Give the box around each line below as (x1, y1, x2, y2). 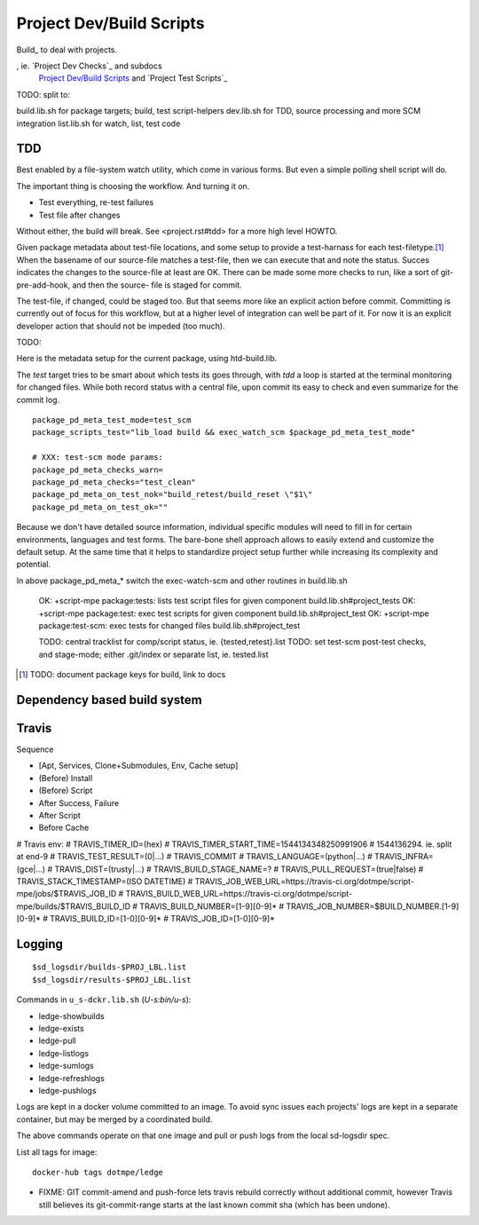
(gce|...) (16, 864, 46, 874)
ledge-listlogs (38, 1047, 89, 1058)
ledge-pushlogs (38, 1086, 97, 1095)
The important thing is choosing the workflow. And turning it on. (16, 180, 250, 191)
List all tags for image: (16, 1146, 98, 1158)
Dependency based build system (16, 692, 203, 707)
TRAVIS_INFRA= (373, 851, 434, 862)
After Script (38, 810, 82, 820)
